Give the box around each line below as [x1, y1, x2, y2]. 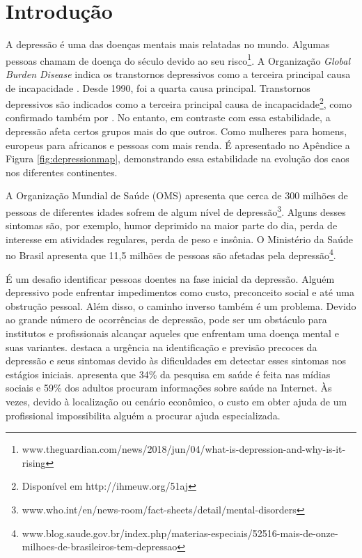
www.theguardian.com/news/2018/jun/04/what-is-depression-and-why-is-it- [22, 442, 346, 456]
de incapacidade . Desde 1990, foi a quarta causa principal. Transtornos [6, 80, 310, 95]
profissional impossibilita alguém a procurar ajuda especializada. [6, 408, 281, 422]
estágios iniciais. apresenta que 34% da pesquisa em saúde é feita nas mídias [6, 366, 331, 381]
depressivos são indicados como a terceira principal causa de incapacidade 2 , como [6, 95, 352, 111]
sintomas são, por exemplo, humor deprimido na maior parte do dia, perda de [6, 218, 338, 233]
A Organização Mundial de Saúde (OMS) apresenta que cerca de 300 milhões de [6, 188, 348, 203]
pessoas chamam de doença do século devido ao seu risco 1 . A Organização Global [6, 51, 351, 68]
